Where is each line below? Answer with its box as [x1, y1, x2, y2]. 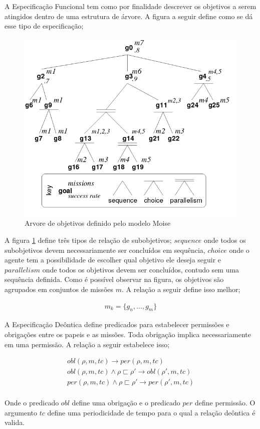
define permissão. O [195, 397, 255, 408]
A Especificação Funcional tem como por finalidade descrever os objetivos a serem [5, 1, 256, 11]
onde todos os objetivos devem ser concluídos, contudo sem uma [42, 264, 239, 274]
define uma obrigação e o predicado [72, 397, 180, 408]
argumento [5, 407, 37, 417]
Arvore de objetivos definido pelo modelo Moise [25, 218, 171, 228]
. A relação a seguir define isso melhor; [121, 283, 240, 294]
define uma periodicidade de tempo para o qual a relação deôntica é [47, 407, 255, 417]
